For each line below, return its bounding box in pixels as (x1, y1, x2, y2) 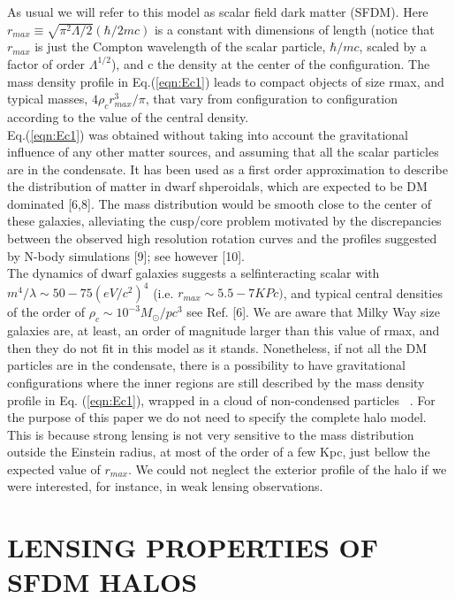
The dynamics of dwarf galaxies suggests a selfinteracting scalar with (7, 264, 380, 282)
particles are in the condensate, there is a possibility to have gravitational (7, 356, 406, 374)
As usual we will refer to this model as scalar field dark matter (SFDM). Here (7, 3, 428, 20)
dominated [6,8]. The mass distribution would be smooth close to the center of (7, 194, 431, 212)
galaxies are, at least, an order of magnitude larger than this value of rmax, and (7, 321, 440, 340)
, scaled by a (359, 37, 427, 56)
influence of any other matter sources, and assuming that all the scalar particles (7, 142, 439, 161)
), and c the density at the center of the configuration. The (110, 54, 430, 73)
